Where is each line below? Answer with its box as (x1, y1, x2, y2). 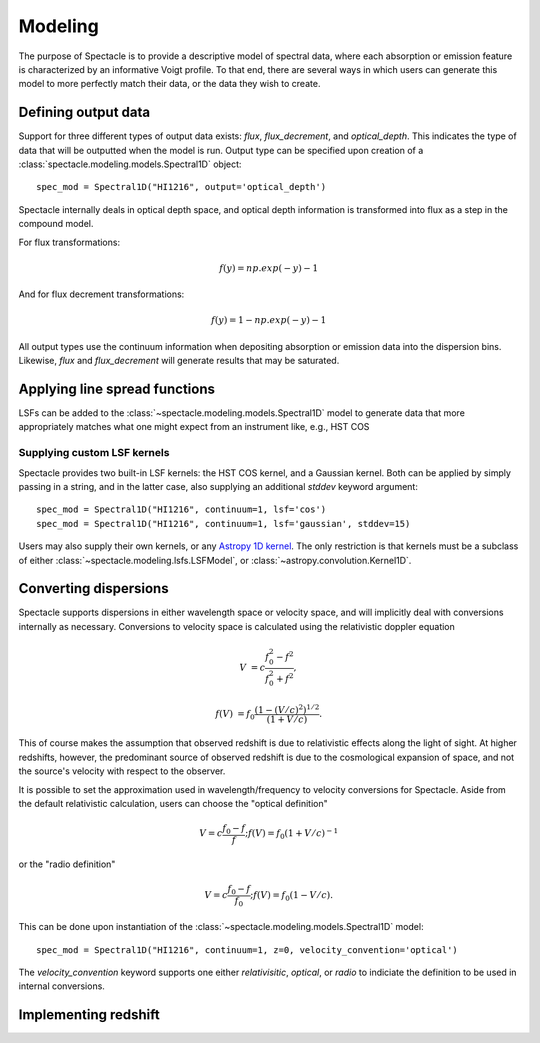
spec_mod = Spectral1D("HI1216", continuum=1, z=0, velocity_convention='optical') (36, 944, 459, 955)
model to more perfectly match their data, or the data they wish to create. (18, 78, 321, 90)
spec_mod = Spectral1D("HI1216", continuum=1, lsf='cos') (36, 504, 327, 515)
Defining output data (18, 104, 151, 121)
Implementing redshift (18, 1006, 160, 1024)
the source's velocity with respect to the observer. (18, 765, 226, 777)
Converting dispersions (18, 580, 169, 597)
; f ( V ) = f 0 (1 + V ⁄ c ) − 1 (245, 826, 339, 842)
